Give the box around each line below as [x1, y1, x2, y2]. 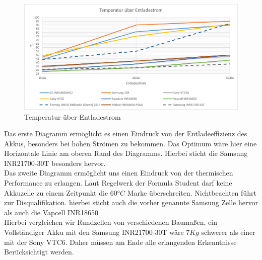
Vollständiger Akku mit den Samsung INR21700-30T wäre [4, 227, 184, 237]
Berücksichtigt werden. [4, 246, 74, 257]
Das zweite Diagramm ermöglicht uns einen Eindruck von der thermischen [4, 167, 233, 178]
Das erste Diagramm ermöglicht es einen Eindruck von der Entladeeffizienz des [4, 128, 247, 139]
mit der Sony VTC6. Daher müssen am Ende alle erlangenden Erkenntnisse [4, 236, 237, 247]
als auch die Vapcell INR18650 [4, 207, 98, 217]
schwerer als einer [201, 227, 255, 237]
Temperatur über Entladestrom [24, 111, 121, 122]
